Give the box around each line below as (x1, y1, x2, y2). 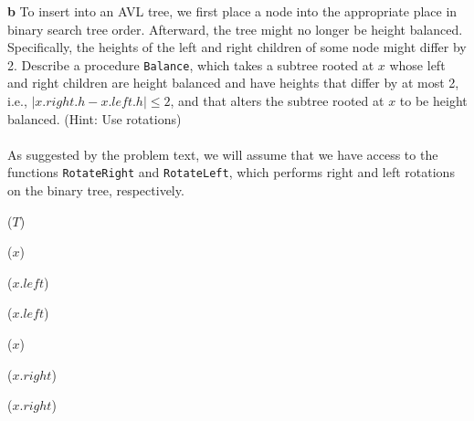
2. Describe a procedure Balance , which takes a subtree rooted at (7, 55, 374, 74)
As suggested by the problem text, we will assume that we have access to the (7, 144, 438, 163)
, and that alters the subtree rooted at (170, 91, 384, 111)
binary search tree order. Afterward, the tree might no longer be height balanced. (7, 19, 463, 38)
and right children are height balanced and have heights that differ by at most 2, (7, 73, 459, 92)
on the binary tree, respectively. (7, 181, 184, 200)
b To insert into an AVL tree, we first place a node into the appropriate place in (7, 2, 458, 20)
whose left (389, 55, 446, 74)
